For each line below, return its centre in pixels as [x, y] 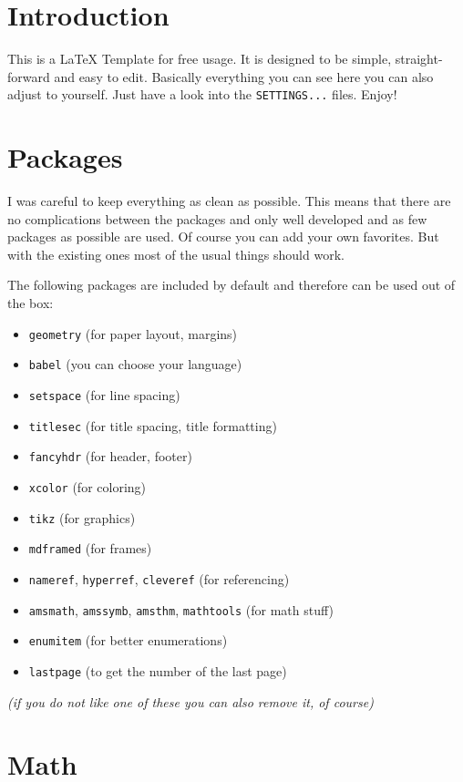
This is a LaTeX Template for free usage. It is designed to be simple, [200, 59]
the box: [31, 303]
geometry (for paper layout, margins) [133, 333]
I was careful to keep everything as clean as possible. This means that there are [229, 201]
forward [29, 76]
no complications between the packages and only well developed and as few [217, 218]
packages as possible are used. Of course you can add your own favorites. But [223, 237]
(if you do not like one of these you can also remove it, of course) [190, 701]
